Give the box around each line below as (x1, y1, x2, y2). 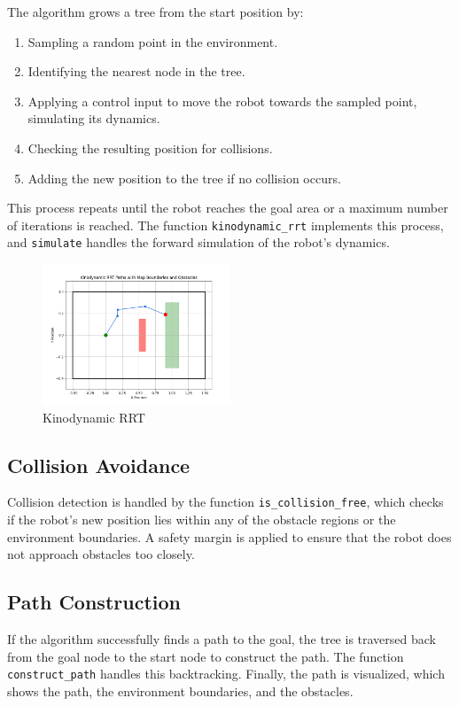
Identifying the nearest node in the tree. (27, 62, 245, 81)
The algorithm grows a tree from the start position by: (7, 3, 304, 20)
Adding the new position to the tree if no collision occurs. (27, 168, 341, 187)
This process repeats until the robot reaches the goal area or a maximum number (7, 198, 448, 217)
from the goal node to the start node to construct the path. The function (7, 647, 404, 665)
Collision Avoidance (7, 451, 191, 478)
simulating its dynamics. (27, 109, 160, 128)
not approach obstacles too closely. (7, 545, 195, 563)
